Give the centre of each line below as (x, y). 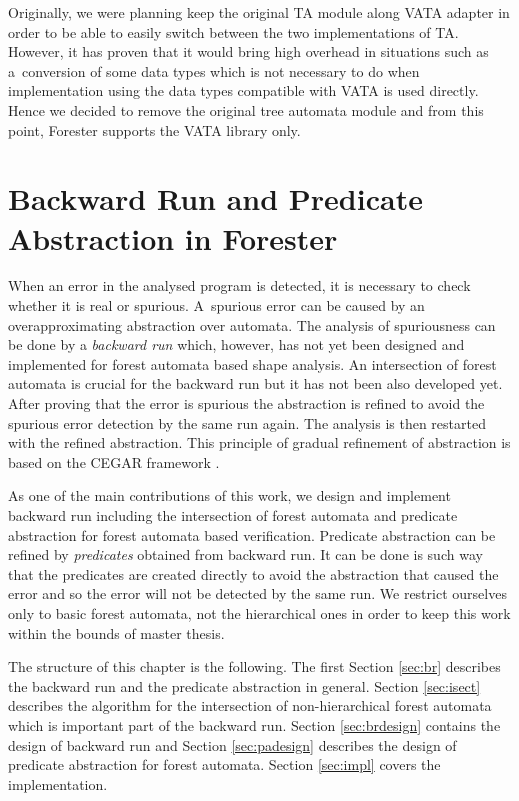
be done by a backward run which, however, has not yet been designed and (236, 344)
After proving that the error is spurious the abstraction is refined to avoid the (246, 403)
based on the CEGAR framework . (114, 461)
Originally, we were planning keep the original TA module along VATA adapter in (259, 12)
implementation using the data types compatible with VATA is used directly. (243, 90)
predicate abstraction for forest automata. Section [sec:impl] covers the (224, 764)
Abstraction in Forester (173, 237)
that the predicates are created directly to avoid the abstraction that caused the (253, 573)
